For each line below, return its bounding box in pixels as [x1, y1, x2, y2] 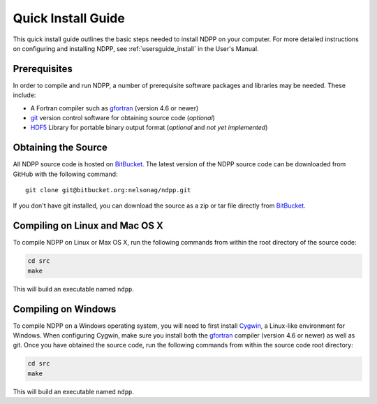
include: [13, 91, 36, 99]
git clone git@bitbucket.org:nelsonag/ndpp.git [25, 186, 191, 194]
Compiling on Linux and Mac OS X [13, 220, 163, 232]
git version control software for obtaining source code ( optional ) [30, 114, 216, 122]
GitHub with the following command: [13, 170, 118, 178]
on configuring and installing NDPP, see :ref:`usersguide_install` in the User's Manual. [13, 44, 259, 52]
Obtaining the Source [13, 142, 108, 154]
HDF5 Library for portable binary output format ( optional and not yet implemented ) [30, 123, 268, 132]
